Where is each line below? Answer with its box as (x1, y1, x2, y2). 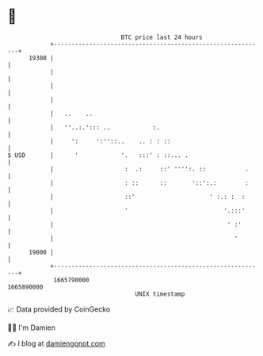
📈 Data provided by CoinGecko (7, 304, 111, 314)
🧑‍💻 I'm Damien (7, 323, 56, 332)
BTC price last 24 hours (120, 33, 203, 41)
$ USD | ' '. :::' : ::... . (7, 151, 189, 159)
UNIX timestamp (135, 289, 185, 298)
